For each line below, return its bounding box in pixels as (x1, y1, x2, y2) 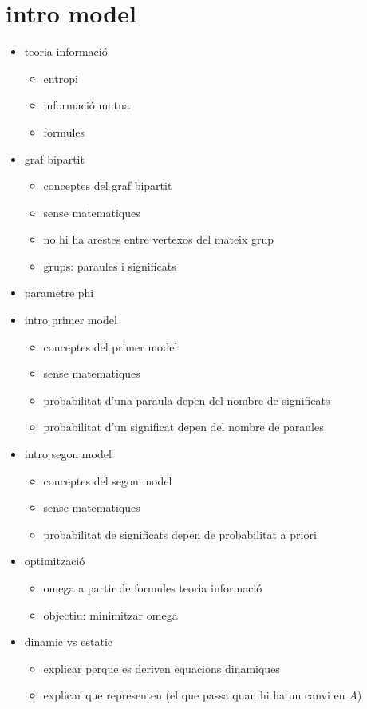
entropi (43, 69, 78, 86)
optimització (24, 553, 85, 569)
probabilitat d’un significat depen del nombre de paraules (43, 418, 324, 435)
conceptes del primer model (43, 338, 178, 354)
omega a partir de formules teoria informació (43, 580, 262, 596)
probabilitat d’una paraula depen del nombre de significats (43, 391, 330, 408)
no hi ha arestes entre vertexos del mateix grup (43, 231, 274, 248)
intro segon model (24, 446, 112, 462)
